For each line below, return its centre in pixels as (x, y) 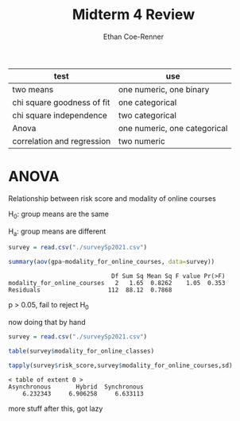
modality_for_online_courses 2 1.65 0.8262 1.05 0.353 (117, 284)
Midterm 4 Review (134, 15)
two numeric (141, 141)
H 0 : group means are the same (59, 214)
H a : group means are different (57, 232)
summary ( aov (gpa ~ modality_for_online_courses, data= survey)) (112, 262)
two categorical (147, 115)
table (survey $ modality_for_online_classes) (81, 351)
